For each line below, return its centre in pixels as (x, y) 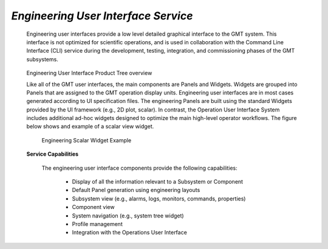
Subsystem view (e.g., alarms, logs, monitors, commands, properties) (159, 198)
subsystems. (43, 59)
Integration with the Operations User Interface (130, 233)
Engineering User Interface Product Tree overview (89, 73)
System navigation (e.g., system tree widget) (128, 216)
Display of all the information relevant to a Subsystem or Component (157, 182)
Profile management (97, 224)
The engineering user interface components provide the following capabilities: (140, 168)
